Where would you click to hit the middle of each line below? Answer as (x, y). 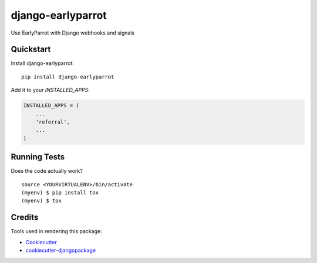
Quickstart (31, 49)
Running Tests (38, 157)
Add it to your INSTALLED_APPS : (50, 90)
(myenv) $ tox (41, 201)
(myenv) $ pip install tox (60, 193)
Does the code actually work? (47, 171)
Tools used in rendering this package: (56, 231)
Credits (25, 218)
